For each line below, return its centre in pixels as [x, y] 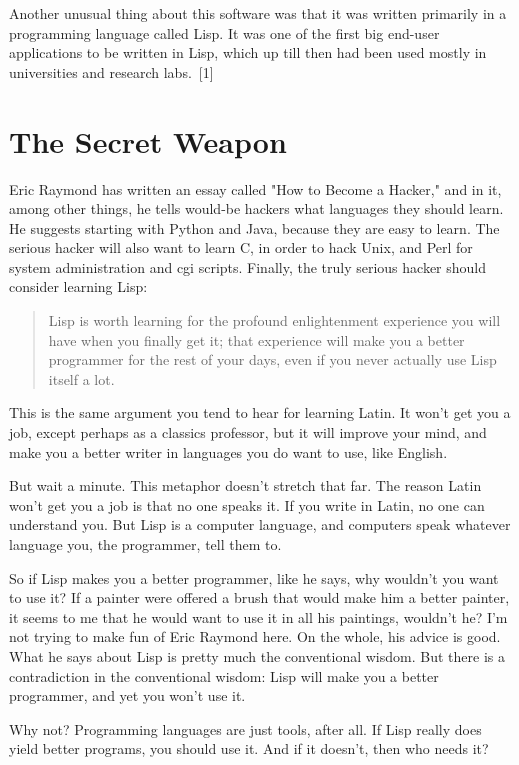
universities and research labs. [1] [111, 71]
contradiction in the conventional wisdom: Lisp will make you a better [224, 675]
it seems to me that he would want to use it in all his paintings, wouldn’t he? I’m [258, 616]
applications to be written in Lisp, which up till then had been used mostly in [248, 52]
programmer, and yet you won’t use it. [127, 695]
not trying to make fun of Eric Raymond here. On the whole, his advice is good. [255, 636]
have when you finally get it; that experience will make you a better [256, 339]
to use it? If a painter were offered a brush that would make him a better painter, [259, 597]
